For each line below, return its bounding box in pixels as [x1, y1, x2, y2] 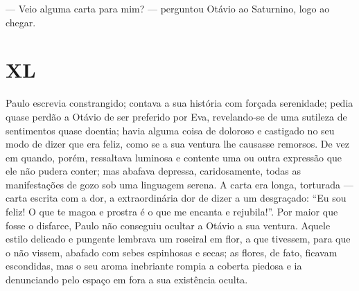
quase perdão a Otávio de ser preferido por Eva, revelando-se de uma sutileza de [6, 109, 347, 123]
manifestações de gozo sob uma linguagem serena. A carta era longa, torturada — [6, 177, 353, 191]
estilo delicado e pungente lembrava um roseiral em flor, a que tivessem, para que [6, 231, 351, 246]
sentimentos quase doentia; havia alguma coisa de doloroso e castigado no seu [6, 123, 335, 137]
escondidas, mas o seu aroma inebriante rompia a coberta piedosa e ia [6, 258, 302, 273]
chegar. [6, 15, 36, 29]
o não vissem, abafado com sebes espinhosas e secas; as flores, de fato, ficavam [6, 245, 338, 259]
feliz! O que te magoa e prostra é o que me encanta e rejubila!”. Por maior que [6, 204, 338, 219]
